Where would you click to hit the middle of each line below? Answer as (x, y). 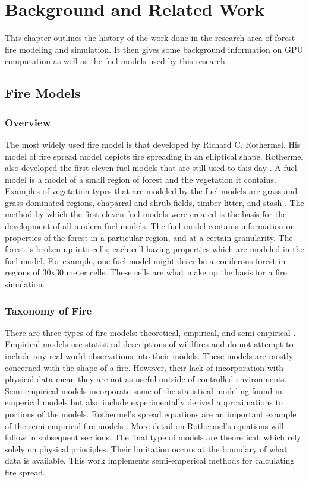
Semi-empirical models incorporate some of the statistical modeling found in (144, 390)
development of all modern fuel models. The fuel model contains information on (150, 226)
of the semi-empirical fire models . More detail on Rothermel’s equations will (144, 425)
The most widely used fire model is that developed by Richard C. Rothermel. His (153, 144)
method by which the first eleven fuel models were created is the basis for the (146, 214)
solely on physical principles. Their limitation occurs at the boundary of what (146, 448)
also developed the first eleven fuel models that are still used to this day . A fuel (151, 168)
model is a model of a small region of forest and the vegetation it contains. (141, 179)
